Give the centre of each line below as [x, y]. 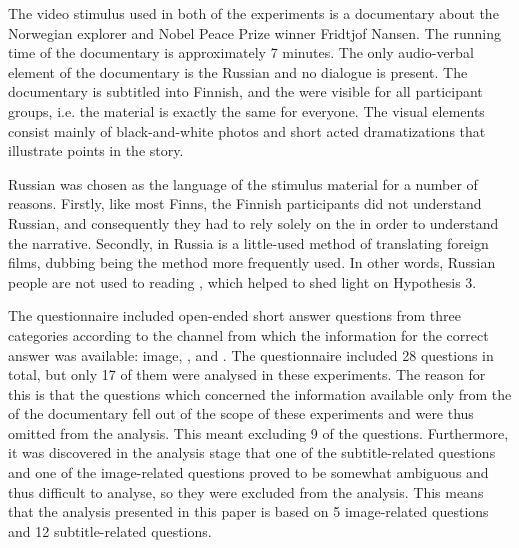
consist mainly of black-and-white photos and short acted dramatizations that [247, 130]
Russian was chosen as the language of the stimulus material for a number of [243, 183]
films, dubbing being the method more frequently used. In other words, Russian [252, 262]
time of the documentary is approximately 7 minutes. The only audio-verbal [241, 52]
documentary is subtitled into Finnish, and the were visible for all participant [245, 91]
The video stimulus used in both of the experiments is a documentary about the [253, 13]
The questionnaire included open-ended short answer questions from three [234, 315]
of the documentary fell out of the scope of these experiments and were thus [241, 413]
